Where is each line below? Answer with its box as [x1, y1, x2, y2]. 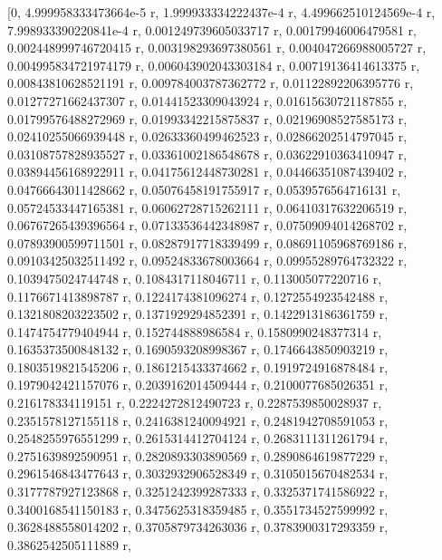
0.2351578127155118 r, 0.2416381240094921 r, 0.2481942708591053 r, [7, 410, 389, 430]
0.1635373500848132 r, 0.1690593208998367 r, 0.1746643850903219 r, [7, 340, 389, 359]
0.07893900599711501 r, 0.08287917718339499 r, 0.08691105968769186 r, [7, 233, 408, 252]
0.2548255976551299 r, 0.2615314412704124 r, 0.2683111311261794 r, [7, 429, 389, 448]
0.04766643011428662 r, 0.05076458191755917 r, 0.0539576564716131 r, [7, 179, 401, 198]
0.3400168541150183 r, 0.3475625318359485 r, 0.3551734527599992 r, [7, 499, 389, 518]
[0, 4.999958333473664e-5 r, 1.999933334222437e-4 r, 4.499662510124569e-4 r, [7, 3, 436, 21]
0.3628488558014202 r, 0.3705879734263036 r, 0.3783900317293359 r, [7, 517, 389, 536]
